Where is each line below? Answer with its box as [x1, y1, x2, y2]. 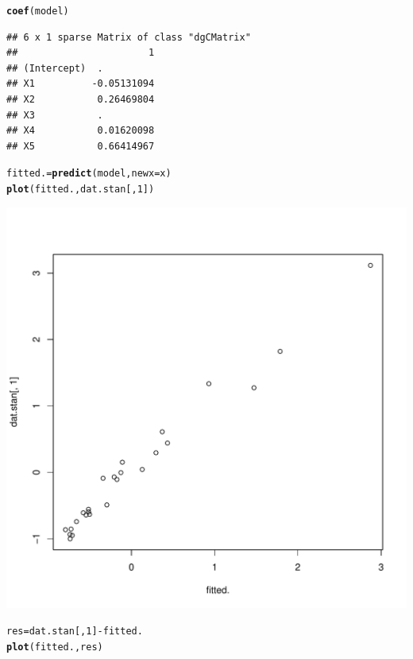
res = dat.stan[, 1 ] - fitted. [6, 626, 143, 638]
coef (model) [6, 6, 69, 17]
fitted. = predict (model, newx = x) [6, 168, 172, 180]
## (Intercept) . [6, 62, 103, 74]
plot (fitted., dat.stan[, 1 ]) [6, 184, 155, 196]
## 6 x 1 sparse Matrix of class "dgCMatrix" [6, 31, 251, 43]
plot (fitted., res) [6, 641, 103, 653]
